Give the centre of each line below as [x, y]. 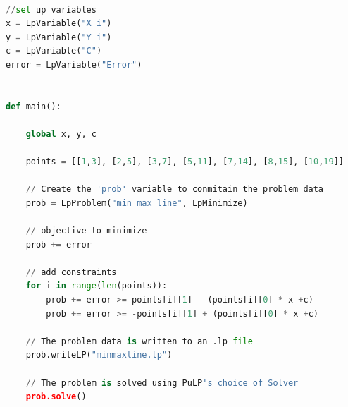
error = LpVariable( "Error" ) [74, 65]
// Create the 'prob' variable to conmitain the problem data [175, 189]
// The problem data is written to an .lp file [139, 341]
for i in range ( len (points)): [97, 286]
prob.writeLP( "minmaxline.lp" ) [99, 355]
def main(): [33, 106]
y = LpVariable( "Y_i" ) [59, 37]
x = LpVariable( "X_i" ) [59, 24]
